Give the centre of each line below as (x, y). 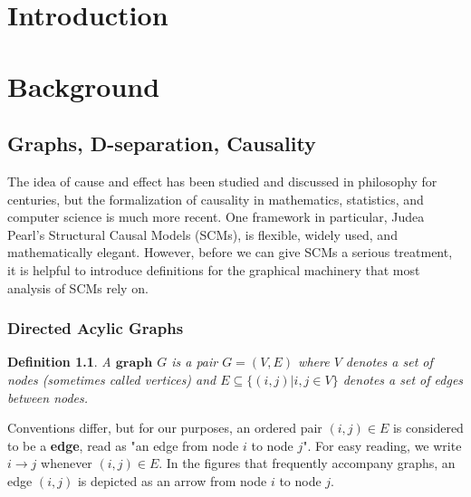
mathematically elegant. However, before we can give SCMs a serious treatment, (230, 252)
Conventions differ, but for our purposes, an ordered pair (165, 428)
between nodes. (48, 397)
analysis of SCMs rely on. (78, 287)
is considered (428, 428)
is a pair (195, 362)
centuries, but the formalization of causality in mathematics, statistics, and (216, 199)
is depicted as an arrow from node (172, 480)
